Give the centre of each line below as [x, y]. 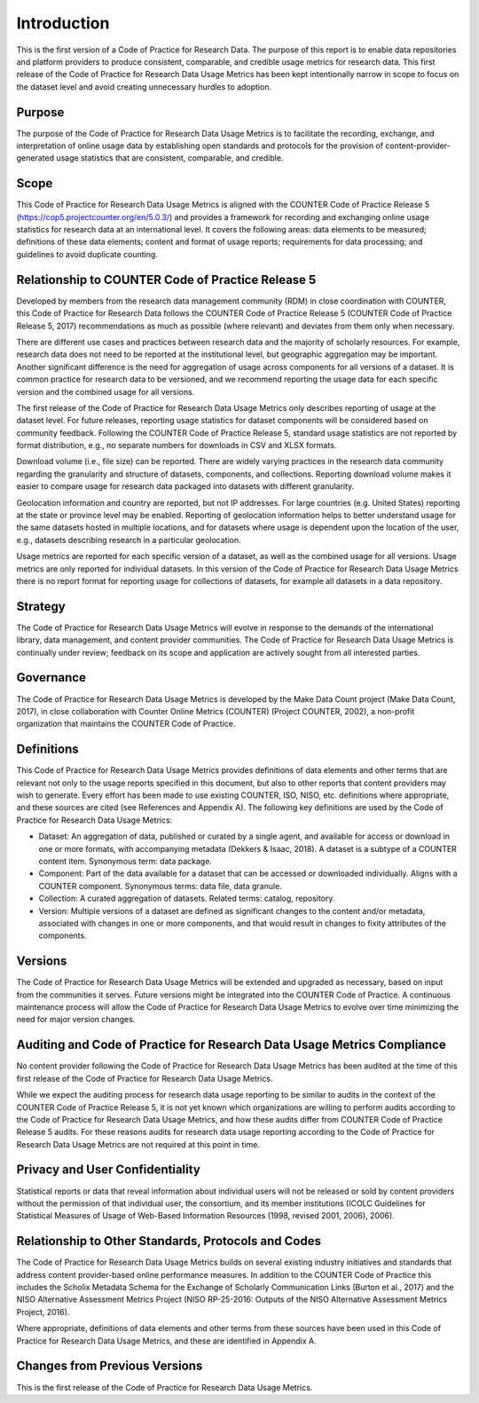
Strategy [41, 607]
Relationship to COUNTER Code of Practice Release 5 [166, 280]
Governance [51, 678]
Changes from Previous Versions [110, 1366]
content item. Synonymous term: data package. [126, 861]
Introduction [63, 23]
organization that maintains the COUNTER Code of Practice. [126, 724]
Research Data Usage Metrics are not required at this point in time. [138, 1144]
